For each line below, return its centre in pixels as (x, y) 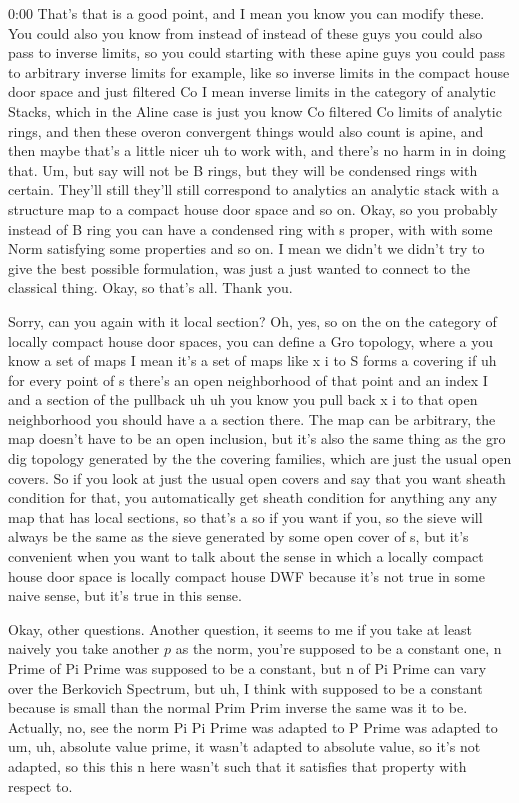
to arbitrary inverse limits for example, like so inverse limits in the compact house (259, 71)
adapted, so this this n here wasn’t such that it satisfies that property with (237, 765)
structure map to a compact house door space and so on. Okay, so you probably (253, 208)
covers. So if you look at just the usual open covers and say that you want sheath (257, 477)
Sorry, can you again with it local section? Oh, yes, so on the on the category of (252, 320)
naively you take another (84, 648)
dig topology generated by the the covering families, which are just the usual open (260, 458)
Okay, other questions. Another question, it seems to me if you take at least (240, 628)
